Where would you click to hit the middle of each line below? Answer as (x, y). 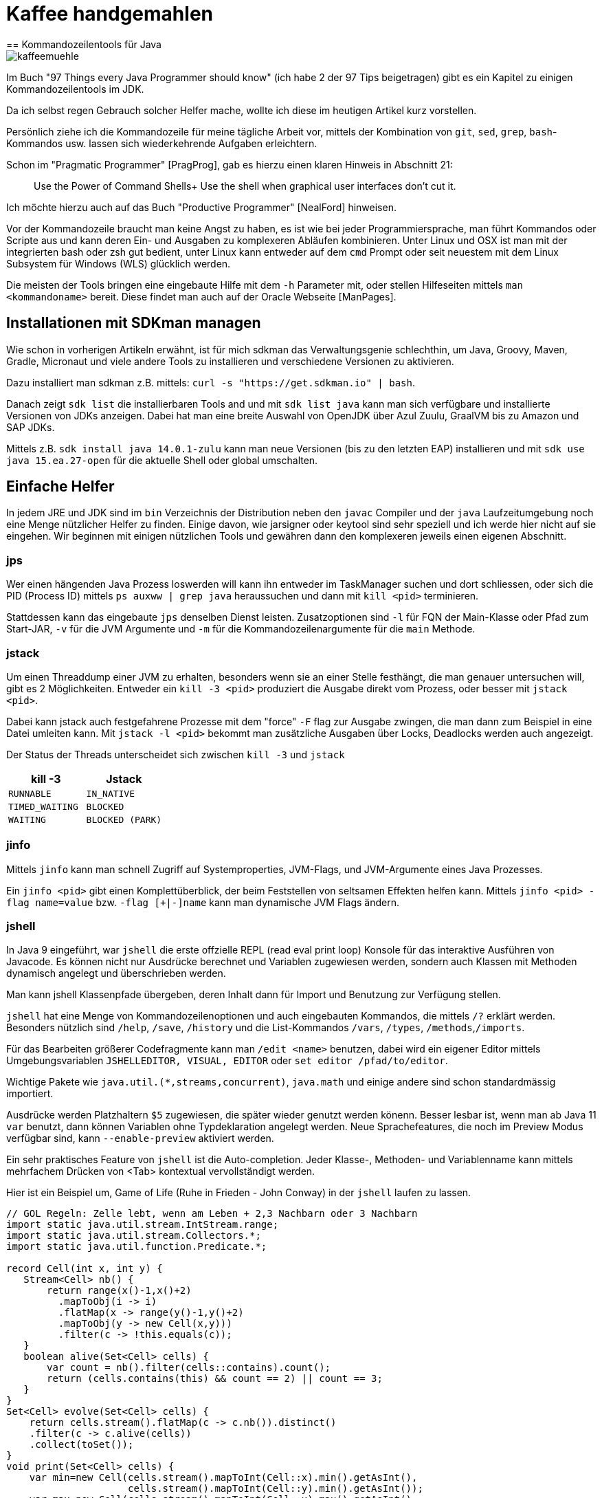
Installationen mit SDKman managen (134, 323)
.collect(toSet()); (81, 1445)
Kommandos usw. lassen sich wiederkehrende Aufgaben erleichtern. (162, 143)
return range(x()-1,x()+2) (119, 1291)
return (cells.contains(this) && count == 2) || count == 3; (215, 1379)
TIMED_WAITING (43, 806)
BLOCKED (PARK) (124, 819)
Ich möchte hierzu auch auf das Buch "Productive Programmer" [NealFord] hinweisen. (201, 207)
